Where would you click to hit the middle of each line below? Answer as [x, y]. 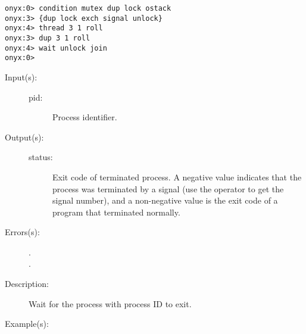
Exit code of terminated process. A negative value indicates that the [177, 177]
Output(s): [24, 137]
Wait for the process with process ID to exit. [110, 303]
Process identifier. [85, 117]
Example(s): [27, 324]
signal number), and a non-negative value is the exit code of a [165, 200]
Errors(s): [22, 232]
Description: [27, 284]
